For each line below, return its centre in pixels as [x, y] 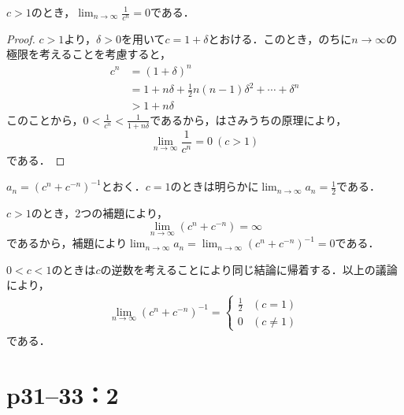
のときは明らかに [215, 186]
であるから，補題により [67, 243]
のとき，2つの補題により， [100, 213]
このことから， [45, 119]
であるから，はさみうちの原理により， [248, 119]
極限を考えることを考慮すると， [89, 54]
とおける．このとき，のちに [280, 38]
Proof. [21, 38]
